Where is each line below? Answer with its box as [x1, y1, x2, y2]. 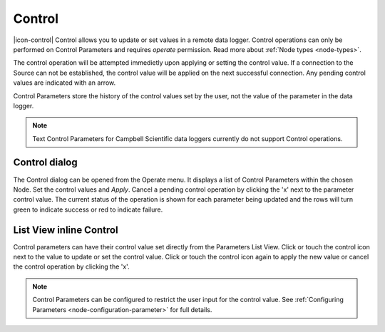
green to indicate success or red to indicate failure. [13, 205, 163, 214]
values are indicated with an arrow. [13, 78, 116, 87]
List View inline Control [13, 224, 118, 236]
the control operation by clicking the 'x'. [13, 262, 130, 271]
